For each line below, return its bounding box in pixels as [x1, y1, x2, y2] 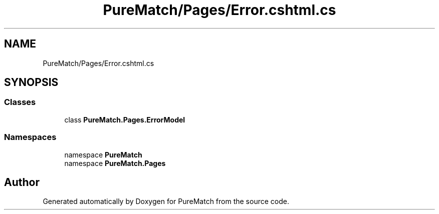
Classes [4, 97, 36, 107]
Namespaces [4, 132, 57, 142]
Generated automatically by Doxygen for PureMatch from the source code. [43, 197, 289, 206]
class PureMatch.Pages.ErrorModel [64, 115, 185, 124]
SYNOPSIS [4, 76, 59, 89]
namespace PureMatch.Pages [64, 158, 166, 167]
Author [4, 175, 40, 188]
